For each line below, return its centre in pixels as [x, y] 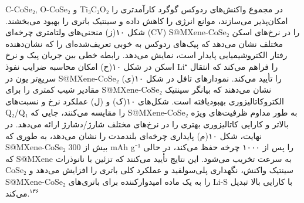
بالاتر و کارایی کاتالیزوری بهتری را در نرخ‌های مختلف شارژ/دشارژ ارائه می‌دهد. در [147, 124]
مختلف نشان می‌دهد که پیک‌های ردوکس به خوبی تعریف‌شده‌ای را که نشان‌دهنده [144, 43]
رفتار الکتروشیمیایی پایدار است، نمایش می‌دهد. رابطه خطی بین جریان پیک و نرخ [146, 55]
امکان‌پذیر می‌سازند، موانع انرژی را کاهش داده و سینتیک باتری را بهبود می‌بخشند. [147, 20]
